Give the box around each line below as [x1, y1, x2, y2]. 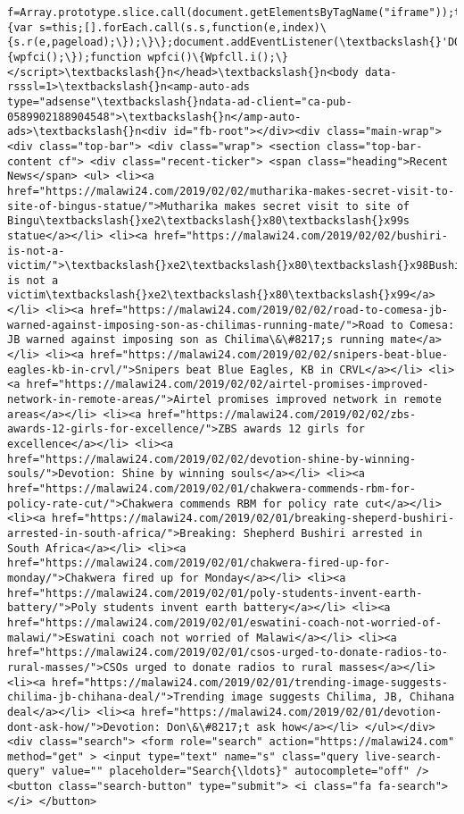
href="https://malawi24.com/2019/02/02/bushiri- [153, 229, 448, 242]
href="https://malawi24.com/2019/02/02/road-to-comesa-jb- [90, 304, 448, 317]
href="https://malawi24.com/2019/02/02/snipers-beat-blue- [90, 348, 448, 362]
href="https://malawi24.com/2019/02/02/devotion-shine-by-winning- [7, 452, 417, 466]
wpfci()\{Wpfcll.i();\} [147, 50, 288, 63]
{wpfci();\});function [7, 50, 142, 63]
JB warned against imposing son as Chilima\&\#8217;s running [7, 333, 385, 347]
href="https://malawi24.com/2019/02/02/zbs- [147, 407, 417, 421]
